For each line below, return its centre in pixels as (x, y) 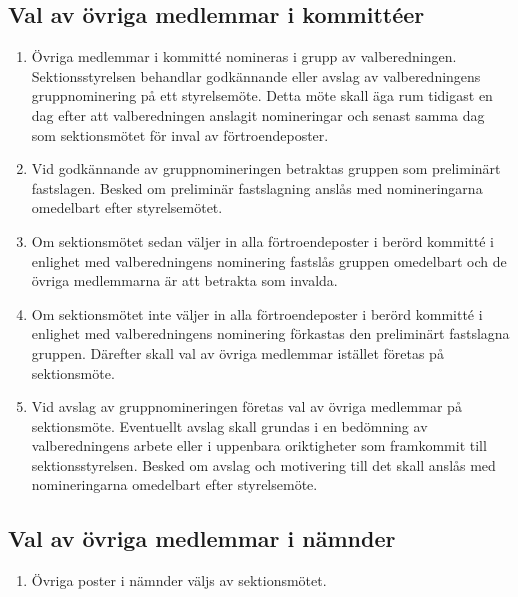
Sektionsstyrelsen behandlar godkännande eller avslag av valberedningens (256, 75)
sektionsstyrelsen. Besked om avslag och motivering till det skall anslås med (263, 464)
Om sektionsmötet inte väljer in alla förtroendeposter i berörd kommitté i (257, 313)
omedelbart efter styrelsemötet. (127, 207)
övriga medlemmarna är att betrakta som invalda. (184, 280)
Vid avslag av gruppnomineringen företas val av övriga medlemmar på (246, 406)
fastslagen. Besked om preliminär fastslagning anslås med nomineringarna (257, 187)
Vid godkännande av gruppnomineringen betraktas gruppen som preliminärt (266, 168)
